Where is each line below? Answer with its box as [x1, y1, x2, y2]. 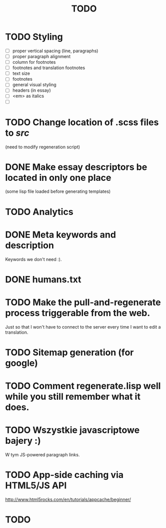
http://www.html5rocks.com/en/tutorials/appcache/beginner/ [5, 496, 131, 502]
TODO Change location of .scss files [5, 116, 159, 128]
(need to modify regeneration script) [5, 144, 80, 150]
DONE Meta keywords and [5, 229, 116, 240]
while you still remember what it [5, 391, 141, 402]
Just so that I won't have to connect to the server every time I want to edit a [5, 324, 161, 330]
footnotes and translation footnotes [12, 65, 85, 71]
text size [12, 71, 30, 77]
